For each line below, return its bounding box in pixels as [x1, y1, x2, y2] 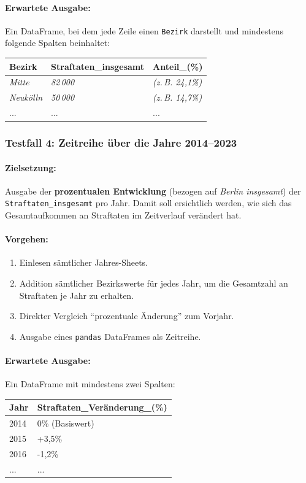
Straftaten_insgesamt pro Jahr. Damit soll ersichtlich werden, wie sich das [5, 196, 292, 209]
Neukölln [9, 91, 43, 104]
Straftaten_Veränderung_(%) [37, 401, 167, 414]
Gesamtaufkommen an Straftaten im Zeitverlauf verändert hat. [5, 209, 242, 222]
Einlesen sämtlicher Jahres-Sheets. [19, 256, 148, 269]
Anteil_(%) [153, 60, 203, 72]
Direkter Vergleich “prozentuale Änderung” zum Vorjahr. [19, 309, 234, 322]
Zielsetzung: [5, 161, 56, 174]
